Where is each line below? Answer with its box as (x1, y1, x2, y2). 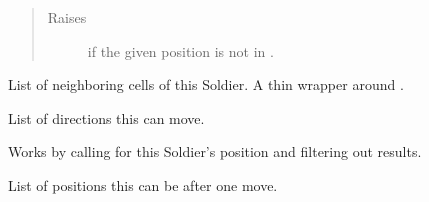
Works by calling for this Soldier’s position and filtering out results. (8, 141, 422, 162)
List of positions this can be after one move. (8, 174, 278, 195)
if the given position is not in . (87, 40, 274, 61)
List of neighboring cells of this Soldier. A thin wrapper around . (8, 74, 404, 95)
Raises (47, 7, 87, 27)
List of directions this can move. (8, 107, 205, 128)
